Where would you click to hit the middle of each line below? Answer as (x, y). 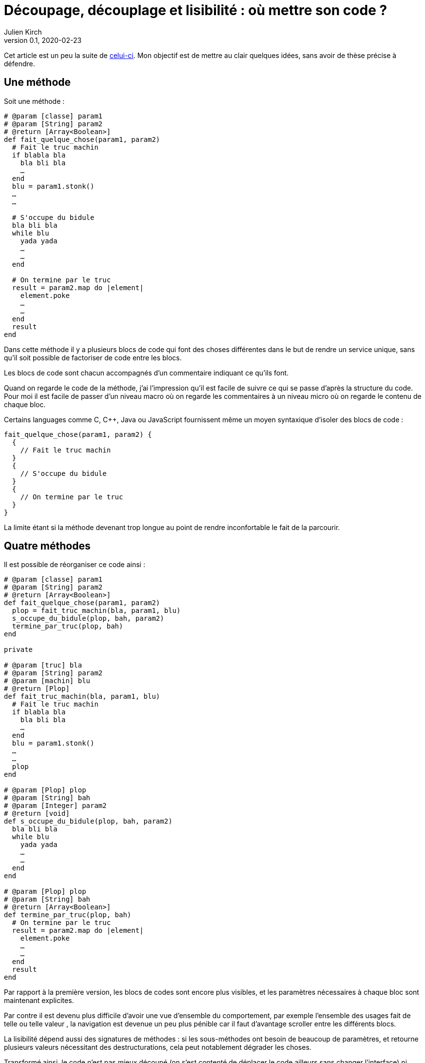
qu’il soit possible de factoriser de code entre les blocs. (93, 357)
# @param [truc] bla (43, 665)
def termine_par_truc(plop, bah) (68, 915)
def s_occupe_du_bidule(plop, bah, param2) (88, 821)
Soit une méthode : (34, 101)
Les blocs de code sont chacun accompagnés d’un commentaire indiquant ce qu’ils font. (146, 373)
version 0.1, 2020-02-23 (43, 40)
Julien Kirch (23, 32)
